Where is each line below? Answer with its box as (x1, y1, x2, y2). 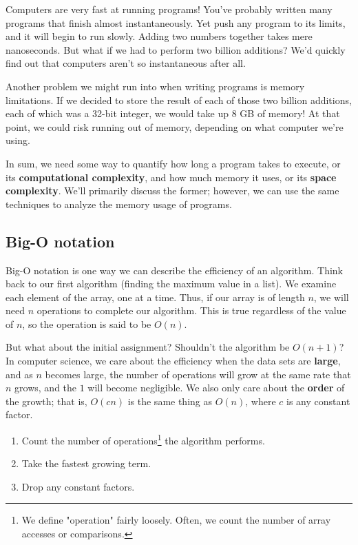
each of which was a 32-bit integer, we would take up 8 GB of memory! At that (6, 106, 340, 121)
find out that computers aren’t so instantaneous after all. (6, 56, 246, 70)
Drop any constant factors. (21, 479, 135, 493)
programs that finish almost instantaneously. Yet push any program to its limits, (6, 15, 346, 30)
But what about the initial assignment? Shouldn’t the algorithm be (6, 340, 290, 354)
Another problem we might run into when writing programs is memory (6, 79, 305, 93)
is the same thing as (127, 393, 213, 408)
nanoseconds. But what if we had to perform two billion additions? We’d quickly (6, 42, 346, 56)
